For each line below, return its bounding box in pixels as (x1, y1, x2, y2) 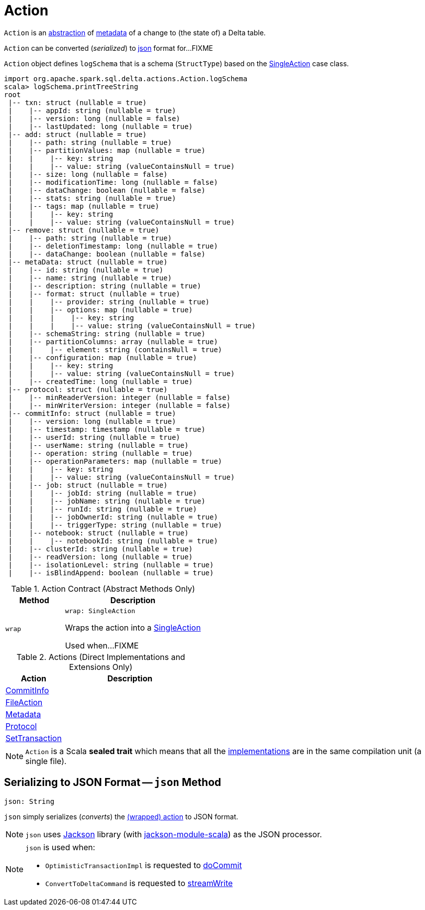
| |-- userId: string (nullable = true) (8, 433, 181, 441)
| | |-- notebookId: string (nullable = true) (8, 536, 218, 545)
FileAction (5, 697, 43, 707)
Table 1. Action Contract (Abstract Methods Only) (11, 583, 195, 594)
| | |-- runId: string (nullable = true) (8, 505, 197, 513)
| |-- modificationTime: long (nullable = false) (8, 178, 218, 186)
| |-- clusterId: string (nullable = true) (8, 544, 193, 553)
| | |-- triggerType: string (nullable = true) (8, 520, 222, 529)
